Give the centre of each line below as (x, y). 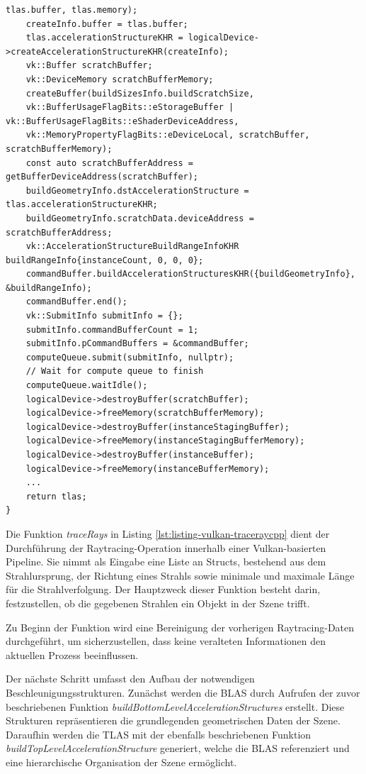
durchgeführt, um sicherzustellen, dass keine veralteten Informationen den (166, 641)
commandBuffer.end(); (76, 302)
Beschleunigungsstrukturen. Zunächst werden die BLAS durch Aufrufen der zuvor (183, 692)
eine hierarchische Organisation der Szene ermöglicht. (121, 762)
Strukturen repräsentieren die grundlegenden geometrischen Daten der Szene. (173, 720)
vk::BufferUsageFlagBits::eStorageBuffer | (130, 107)
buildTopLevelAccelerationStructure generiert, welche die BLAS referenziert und (178, 748)
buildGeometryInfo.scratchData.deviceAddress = (140, 218)
